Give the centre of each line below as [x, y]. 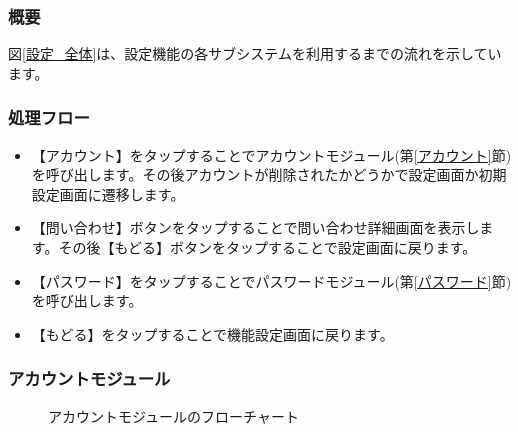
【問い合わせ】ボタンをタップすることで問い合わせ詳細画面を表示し [255, 227]
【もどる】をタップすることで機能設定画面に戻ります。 [212, 333]
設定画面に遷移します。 [108, 193]
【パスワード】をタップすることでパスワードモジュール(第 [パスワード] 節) [271, 280]
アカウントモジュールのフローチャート [173, 415]
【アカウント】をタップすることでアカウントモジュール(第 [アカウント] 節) [271, 154]
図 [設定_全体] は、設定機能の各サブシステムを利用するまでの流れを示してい [255, 53]
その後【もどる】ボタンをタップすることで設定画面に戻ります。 [267, 247]
